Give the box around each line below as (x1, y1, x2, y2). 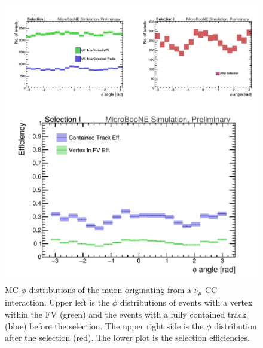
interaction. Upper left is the (5, 296, 110, 309)
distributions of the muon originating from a (29, 283, 192, 295)
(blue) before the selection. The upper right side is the (5, 319, 204, 332)
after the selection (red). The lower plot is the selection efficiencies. (5, 331, 250, 344)
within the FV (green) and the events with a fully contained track (5, 308, 247, 320)
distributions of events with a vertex (120, 296, 253, 309)
